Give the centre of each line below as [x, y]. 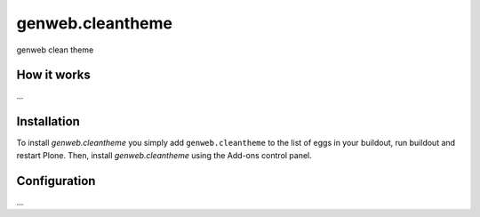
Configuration [56, 181]
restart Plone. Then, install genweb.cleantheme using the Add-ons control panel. [164, 155]
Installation [48, 121]
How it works [53, 75]
